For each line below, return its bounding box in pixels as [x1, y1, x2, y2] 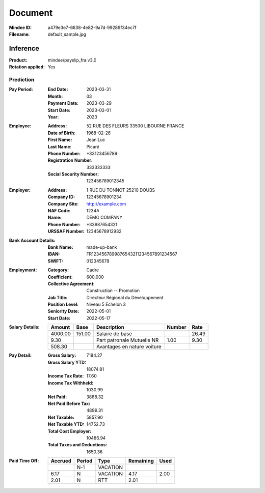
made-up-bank [86, 244, 117, 250]
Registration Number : [48, 157, 93, 163]
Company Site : [48, 201, 79, 206]
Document [9, 7, 53, 18]
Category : [48, 267, 69, 273]
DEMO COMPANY [86, 214, 123, 221]
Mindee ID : [9, 25, 32, 30]
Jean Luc [86, 137, 106, 143]
